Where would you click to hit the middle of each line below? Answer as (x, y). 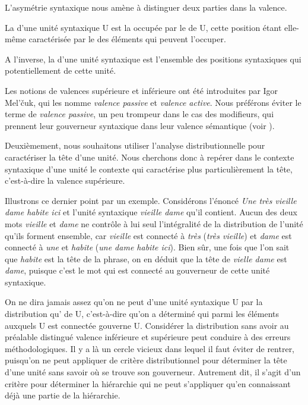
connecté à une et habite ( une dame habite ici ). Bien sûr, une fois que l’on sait (147, 247)
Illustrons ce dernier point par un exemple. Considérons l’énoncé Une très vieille (151, 200)
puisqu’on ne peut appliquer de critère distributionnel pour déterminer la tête (146, 360)
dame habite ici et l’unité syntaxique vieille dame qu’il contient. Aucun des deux (151, 212)
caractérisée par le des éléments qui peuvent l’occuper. (127, 39)
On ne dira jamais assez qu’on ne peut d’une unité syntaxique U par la (134, 302)
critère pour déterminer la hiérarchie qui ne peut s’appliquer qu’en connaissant (148, 383)
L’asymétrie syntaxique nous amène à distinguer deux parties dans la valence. (146, 7)
